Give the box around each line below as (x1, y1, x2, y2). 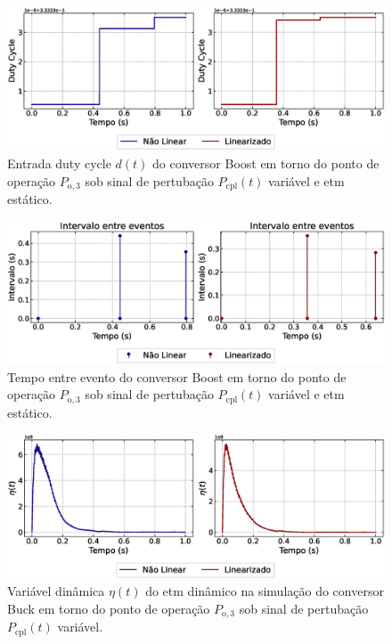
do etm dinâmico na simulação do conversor (145, 582, 384, 600)
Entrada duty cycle (7, 154, 111, 173)
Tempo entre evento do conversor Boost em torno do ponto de (7, 367, 347, 386)
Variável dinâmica (7, 582, 105, 600)
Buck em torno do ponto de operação (7, 599, 210, 617)
